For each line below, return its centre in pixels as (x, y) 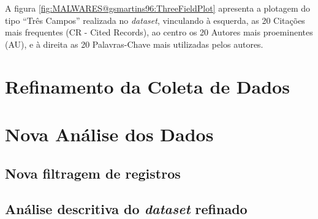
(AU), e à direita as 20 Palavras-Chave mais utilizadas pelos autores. (134, 44)
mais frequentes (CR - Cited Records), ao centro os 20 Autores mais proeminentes (159, 32)
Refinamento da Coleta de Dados (147, 86)
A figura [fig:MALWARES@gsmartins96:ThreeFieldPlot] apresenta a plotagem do (158, 8)
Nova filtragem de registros (93, 173)
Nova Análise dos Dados (109, 134)
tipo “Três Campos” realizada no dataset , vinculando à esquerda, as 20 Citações (155, 20)
